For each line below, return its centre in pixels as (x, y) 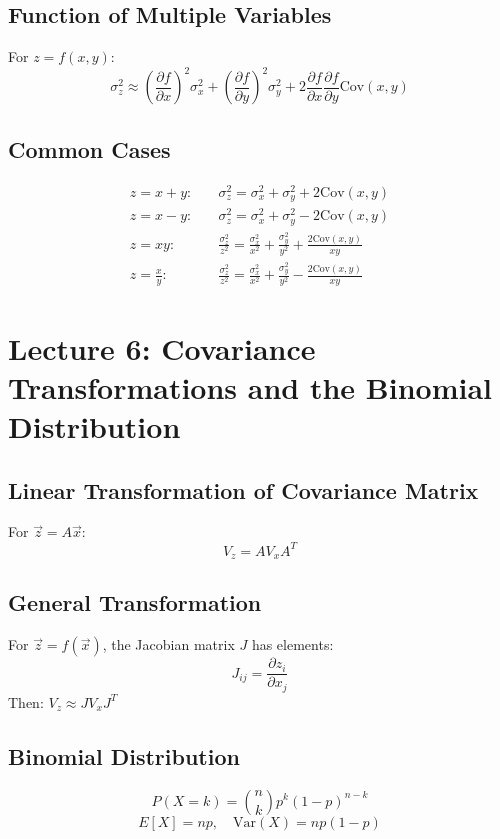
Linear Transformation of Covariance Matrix (243, 489)
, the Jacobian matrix (168, 644)
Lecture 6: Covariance (162, 347)
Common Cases (89, 148)
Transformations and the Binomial (250, 386)
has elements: (292, 644)
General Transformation (135, 602)
